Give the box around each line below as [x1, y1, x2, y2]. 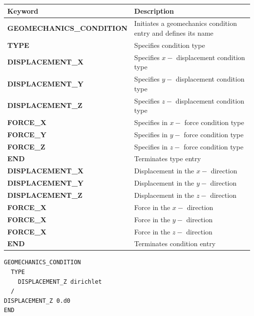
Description [134, 5, 174, 16]
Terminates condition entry [134, 238, 216, 249]
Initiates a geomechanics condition [134, 18, 237, 28]
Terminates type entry [134, 153, 201, 164]
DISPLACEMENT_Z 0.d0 [4, 297, 71, 304]
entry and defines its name [134, 27, 213, 38]
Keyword [7, 5, 39, 16]
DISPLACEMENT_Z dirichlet [18, 278, 102, 285]
